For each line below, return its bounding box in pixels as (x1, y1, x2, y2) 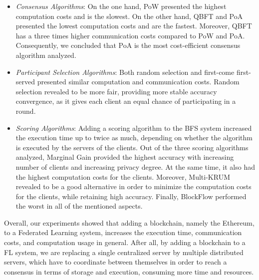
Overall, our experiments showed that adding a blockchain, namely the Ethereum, (4, 217, 255, 228)
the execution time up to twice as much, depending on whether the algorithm (15, 132, 253, 143)
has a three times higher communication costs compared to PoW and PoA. (15, 30, 245, 40)
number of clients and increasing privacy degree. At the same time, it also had (15, 161, 255, 172)
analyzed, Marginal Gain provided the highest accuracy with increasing (15, 152, 234, 162)
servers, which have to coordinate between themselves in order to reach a (4, 257, 227, 267)
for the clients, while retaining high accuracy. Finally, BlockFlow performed (15, 191, 247, 201)
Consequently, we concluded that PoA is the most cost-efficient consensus (15, 40, 241, 50)
